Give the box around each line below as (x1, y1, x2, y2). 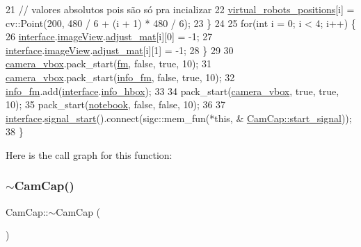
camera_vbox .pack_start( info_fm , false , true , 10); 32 (6, 69, 235, 84)
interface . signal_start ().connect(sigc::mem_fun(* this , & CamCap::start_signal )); (6, 110, 352, 125)
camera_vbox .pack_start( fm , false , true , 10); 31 (6, 56, 211, 71)
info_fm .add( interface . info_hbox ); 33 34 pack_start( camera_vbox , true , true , (6, 83, 339, 98)
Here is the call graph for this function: (6, 147, 173, 162)
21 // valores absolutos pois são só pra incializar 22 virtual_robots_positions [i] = (6, 2, 355, 16)
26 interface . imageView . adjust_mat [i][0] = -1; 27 (6, 29, 213, 44)
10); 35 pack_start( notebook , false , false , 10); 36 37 (6, 97, 226, 112)
